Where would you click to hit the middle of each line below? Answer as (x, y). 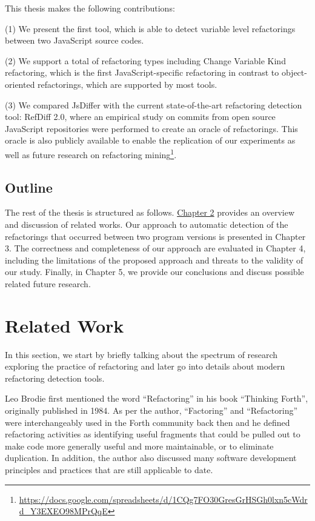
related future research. (48, 283)
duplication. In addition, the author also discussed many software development (151, 458)
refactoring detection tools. (55, 378)
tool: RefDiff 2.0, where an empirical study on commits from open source (140, 117)
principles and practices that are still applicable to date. (109, 470)
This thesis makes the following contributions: (90, 8)
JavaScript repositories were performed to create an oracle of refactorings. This (151, 128)
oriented (20, 84)
